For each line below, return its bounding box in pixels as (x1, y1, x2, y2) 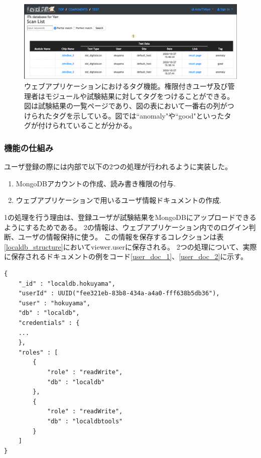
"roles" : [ (18, 349, 58, 356)
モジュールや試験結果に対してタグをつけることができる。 (45, 90, 234, 101)
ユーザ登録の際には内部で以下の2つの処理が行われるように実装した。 (4, 161, 232, 172)
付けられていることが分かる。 (38, 120, 137, 131)
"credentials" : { (18, 319, 80, 326)
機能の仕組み (4, 141, 54, 154)
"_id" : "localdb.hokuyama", (18, 280, 115, 287)
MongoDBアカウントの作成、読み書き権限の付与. (16, 178, 176, 188)
